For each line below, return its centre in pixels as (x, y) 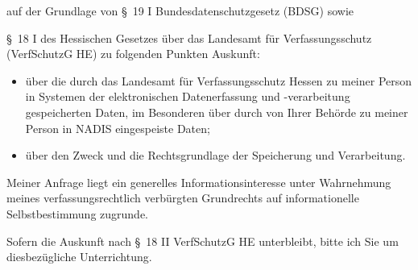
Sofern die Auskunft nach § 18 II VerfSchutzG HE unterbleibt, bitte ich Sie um (203, 241)
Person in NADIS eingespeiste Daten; (118, 128)
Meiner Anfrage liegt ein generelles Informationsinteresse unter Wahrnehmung (199, 182)
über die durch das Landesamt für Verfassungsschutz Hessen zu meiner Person (219, 80)
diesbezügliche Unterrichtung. (79, 257)
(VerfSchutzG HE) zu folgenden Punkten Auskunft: (133, 54)
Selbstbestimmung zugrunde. (77, 213)
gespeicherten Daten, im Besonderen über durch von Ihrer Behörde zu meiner (217, 112)
